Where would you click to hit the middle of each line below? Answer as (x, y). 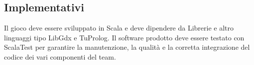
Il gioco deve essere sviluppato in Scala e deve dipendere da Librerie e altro (119, 28)
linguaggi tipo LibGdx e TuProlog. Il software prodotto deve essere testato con (124, 37)
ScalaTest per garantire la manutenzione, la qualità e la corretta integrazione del (127, 47)
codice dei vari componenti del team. (60, 56)
